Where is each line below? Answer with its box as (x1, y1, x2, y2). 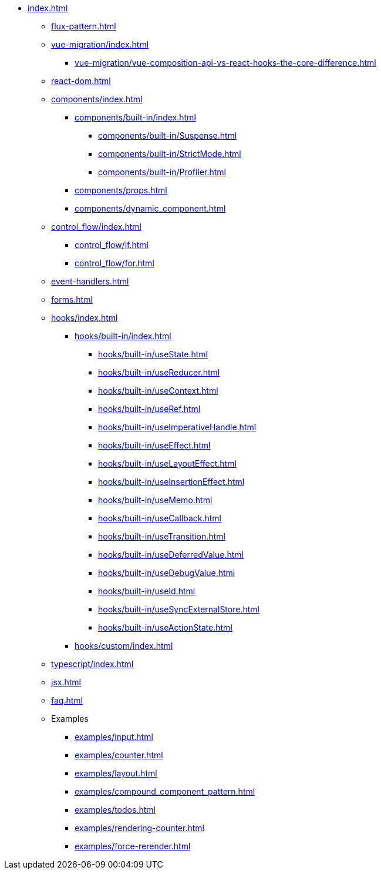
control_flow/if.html (75, 240, 149, 250)
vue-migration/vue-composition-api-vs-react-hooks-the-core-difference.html (75, 58, 376, 68)
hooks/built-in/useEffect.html (98, 440, 211, 450)
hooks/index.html (51, 313, 118, 323)
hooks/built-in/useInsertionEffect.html (98, 477, 245, 487)
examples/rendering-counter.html (75, 823, 204, 833)
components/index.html (51, 94, 143, 104)
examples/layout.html (75, 768, 157, 778)
